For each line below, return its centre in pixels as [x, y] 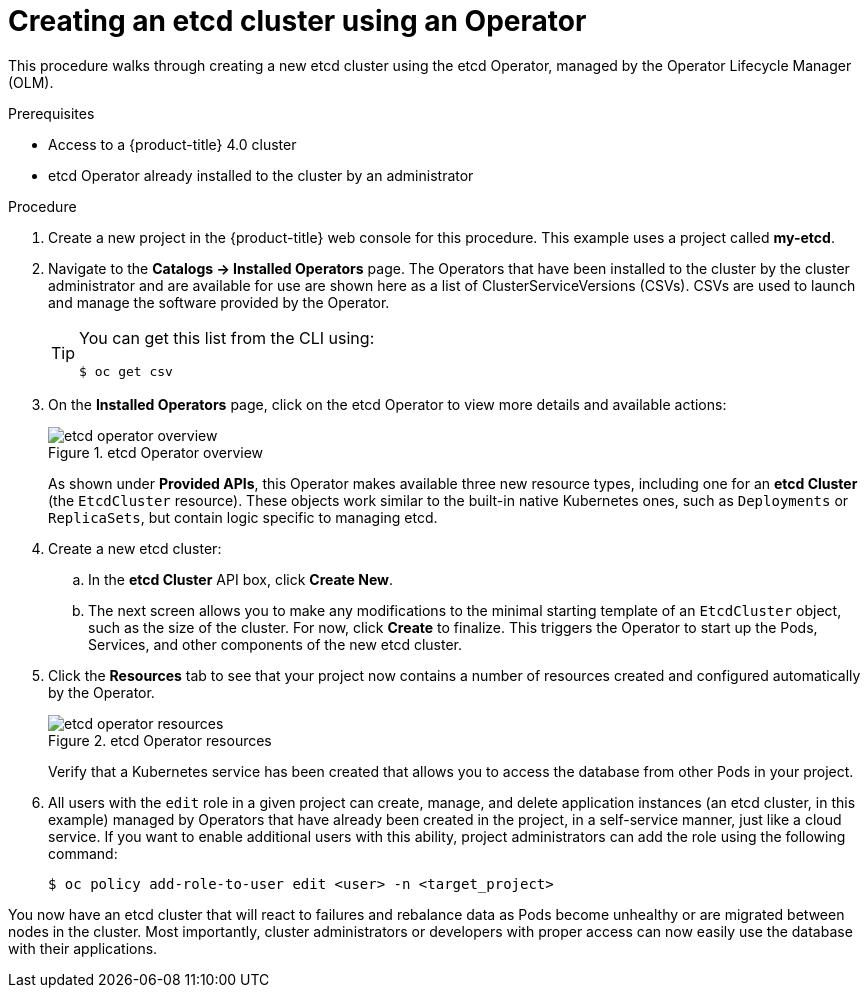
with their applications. [83, 948]
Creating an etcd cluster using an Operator [297, 21]
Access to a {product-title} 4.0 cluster [172, 144]
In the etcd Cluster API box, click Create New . [241, 579]
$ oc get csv [126, 371]
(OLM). [31, 82]
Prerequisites [51, 113]
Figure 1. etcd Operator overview [156, 452]
